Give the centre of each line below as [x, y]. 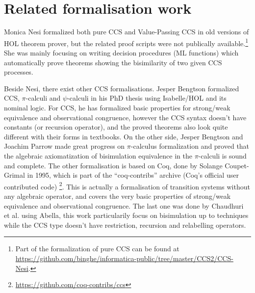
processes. [19, 72]
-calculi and [43, 98]
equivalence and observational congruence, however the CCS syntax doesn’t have [125, 117]
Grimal [14, 175]
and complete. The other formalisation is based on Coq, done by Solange [113, 165]
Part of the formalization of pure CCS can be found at [97, 249]
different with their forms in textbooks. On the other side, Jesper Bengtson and [124, 136]
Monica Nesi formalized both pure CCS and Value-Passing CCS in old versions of [127, 32]
